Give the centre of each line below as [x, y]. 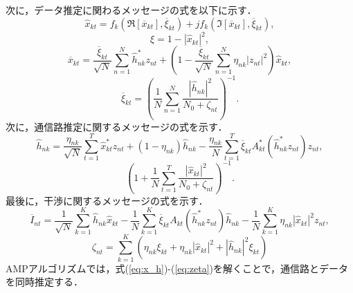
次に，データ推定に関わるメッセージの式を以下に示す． [131, 10]
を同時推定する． [44, 282]
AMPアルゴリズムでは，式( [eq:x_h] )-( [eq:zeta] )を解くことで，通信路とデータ [177, 268]
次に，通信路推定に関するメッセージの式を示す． [117, 126]
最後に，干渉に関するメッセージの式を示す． [107, 200]
